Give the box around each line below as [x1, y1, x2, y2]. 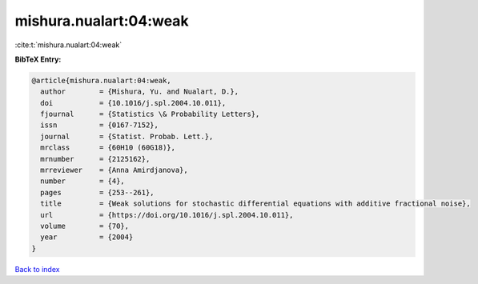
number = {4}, [40, 177, 126, 186]
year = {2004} [40, 233, 134, 242]
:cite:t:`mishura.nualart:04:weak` [14, 40, 123, 50]
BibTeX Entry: [14, 54, 62, 64]
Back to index [14, 264, 60, 274]
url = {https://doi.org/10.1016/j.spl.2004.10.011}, [40, 210, 294, 219]
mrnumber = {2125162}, [40, 154, 151, 163]
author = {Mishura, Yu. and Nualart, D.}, [40, 87, 239, 96]
